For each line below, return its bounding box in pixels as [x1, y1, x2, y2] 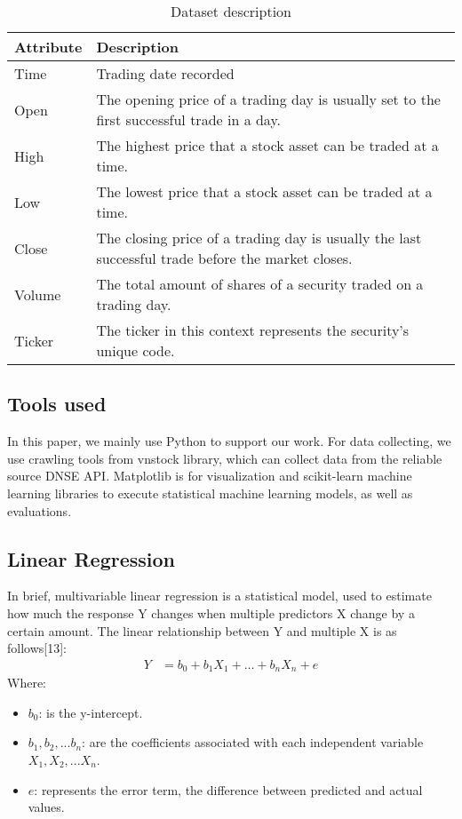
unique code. [96, 340, 175, 361]
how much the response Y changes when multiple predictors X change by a [7, 603, 415, 622]
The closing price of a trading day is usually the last [96, 227, 422, 248]
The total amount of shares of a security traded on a [96, 274, 424, 294]
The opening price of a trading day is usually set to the [96, 89, 441, 109]
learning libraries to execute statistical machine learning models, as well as [7, 483, 413, 502]
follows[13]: [7, 639, 67, 657]
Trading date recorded [96, 63, 235, 83]
